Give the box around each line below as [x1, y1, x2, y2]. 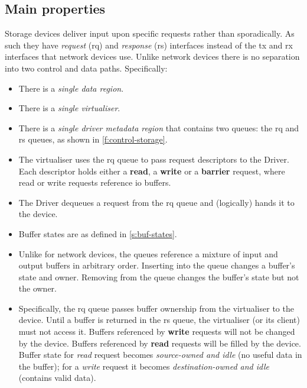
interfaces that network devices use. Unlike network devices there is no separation [5, 50, 300, 63]
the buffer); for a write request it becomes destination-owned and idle [18, 360, 269, 372]
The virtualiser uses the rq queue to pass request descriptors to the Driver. [18, 153, 289, 165]
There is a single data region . [18, 82, 124, 94]
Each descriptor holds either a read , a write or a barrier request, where [18, 164, 285, 177]
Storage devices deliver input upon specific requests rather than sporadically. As [5, 27, 295, 40]
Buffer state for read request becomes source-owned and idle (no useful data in [18, 348, 302, 361]
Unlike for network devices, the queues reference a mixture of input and [18, 247, 278, 260]
